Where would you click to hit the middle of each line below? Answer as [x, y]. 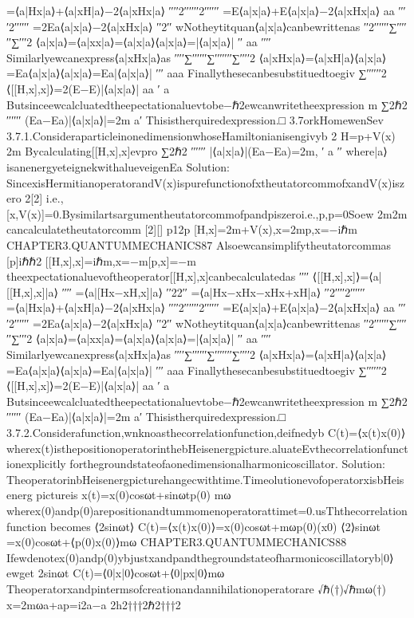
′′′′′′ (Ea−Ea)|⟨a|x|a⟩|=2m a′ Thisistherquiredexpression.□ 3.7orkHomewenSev [195, 120]
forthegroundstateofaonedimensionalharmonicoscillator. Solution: [227, 464]
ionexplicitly [36, 464]
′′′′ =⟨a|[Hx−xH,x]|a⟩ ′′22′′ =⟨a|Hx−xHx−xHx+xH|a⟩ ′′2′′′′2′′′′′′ [213, 291]
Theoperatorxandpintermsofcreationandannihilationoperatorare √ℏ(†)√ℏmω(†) [197, 588]
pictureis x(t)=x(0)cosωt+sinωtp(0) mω [134, 495]
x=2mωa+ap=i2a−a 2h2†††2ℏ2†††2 [94, 604]
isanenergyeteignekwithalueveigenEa [95, 166]
